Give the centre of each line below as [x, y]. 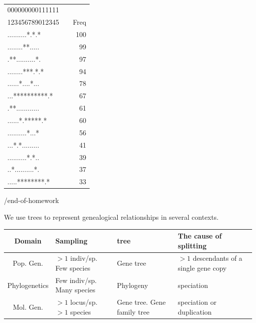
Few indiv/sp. [76, 280]
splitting [192, 245]
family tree [133, 311]
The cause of [200, 236]
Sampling [71, 240]
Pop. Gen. [28, 263]
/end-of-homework [32, 200]
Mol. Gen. [28, 307]
